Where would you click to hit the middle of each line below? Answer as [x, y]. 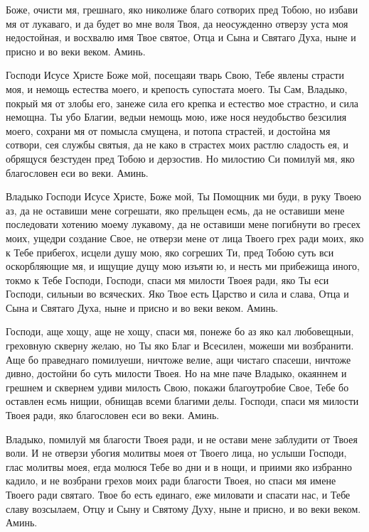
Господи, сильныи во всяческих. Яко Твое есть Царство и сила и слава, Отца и [177, 294]
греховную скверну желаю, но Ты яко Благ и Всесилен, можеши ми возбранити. [180, 346]
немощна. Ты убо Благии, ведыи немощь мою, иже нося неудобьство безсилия [176, 117]
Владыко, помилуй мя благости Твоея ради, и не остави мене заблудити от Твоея [182, 439]
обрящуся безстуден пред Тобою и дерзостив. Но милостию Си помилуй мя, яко [180, 158]
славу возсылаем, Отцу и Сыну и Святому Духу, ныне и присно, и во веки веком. [183, 508]
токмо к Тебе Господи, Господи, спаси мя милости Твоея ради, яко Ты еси [167, 279]
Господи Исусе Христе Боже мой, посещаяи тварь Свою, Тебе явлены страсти [175, 75]
